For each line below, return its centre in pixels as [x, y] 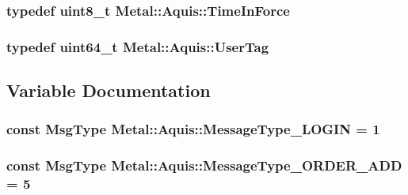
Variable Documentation [109, 90]
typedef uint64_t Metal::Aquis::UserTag [138, 46]
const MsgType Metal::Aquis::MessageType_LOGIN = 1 [193, 129]
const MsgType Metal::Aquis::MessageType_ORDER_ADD [204, 165]
